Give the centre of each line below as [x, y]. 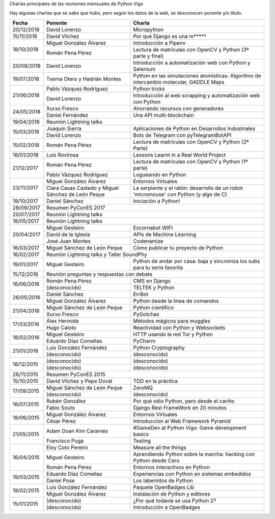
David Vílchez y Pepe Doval [79, 381]
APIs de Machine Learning [165, 234]
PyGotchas [146, 314]
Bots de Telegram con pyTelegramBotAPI [182, 135]
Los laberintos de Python [163, 480]
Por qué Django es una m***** [170, 36]
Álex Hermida [62, 321]
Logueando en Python [160, 175]
